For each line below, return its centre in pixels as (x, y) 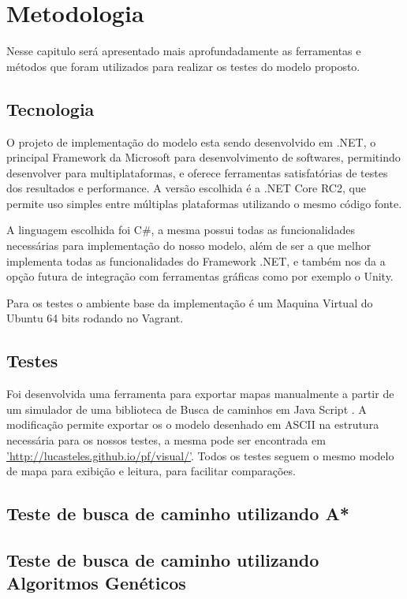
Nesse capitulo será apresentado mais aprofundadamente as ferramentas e (184, 51)
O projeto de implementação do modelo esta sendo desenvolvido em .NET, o (191, 141)
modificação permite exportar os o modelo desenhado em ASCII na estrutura (193, 424)
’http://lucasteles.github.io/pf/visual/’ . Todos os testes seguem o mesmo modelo (200, 455)
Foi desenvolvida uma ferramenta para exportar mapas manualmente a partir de (200, 394)
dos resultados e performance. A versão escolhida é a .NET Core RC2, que (186, 188)
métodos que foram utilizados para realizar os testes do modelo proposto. (183, 66)
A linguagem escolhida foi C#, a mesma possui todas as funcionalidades (181, 230)
